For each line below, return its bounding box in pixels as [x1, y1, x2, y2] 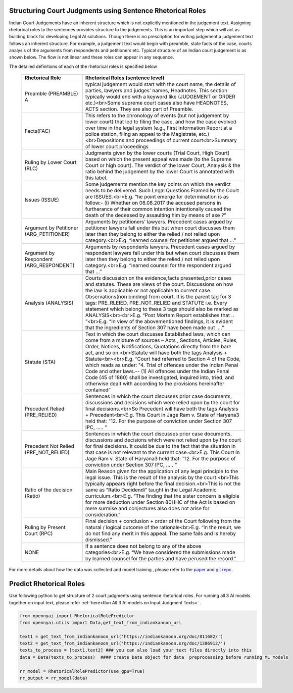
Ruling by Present [24, 524, 66, 531]
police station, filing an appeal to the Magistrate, [85, 131, 197, 138]
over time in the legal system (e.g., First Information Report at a [85, 124, 232, 131]
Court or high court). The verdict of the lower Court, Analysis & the [85, 162, 241, 169]
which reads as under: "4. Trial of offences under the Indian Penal [85, 362, 239, 369]
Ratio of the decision [24, 486, 73, 493]
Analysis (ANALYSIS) [24, 300, 74, 307]
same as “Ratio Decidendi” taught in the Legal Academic [85, 486, 217, 493]
